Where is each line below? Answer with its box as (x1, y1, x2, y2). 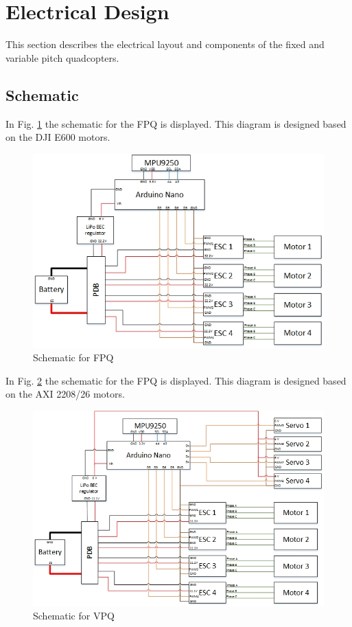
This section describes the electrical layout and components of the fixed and (5, 37, 325, 52)
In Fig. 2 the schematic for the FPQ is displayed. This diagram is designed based (5, 373, 347, 387)
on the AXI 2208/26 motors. (5, 387, 125, 401)
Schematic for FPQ (33, 350, 114, 365)
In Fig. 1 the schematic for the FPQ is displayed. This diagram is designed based (5, 116, 347, 130)
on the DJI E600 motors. (5, 130, 110, 144)
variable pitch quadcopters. (5, 50, 119, 65)
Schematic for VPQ (33, 608, 115, 623)
